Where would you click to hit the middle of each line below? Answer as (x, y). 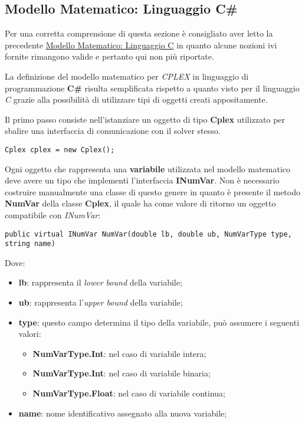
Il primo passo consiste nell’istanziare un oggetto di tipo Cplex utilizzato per (145, 119)
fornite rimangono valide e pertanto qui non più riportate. (109, 56)
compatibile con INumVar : (53, 214)
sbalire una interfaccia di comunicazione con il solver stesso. (113, 131)
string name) (30, 244)
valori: (30, 334)
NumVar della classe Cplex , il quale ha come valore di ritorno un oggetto (140, 203)
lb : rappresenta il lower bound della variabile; (100, 282)
